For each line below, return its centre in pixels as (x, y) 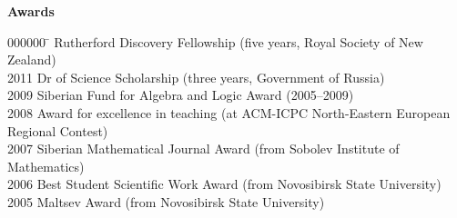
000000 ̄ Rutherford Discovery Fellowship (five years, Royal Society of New (215, 41)
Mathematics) (46, 166)
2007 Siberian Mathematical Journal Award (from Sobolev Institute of (203, 149)
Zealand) (32, 59)
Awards (31, 11)
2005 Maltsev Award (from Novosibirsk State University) (166, 201)
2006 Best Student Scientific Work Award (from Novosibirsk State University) (224, 184)
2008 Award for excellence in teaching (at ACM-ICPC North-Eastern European (229, 112)
